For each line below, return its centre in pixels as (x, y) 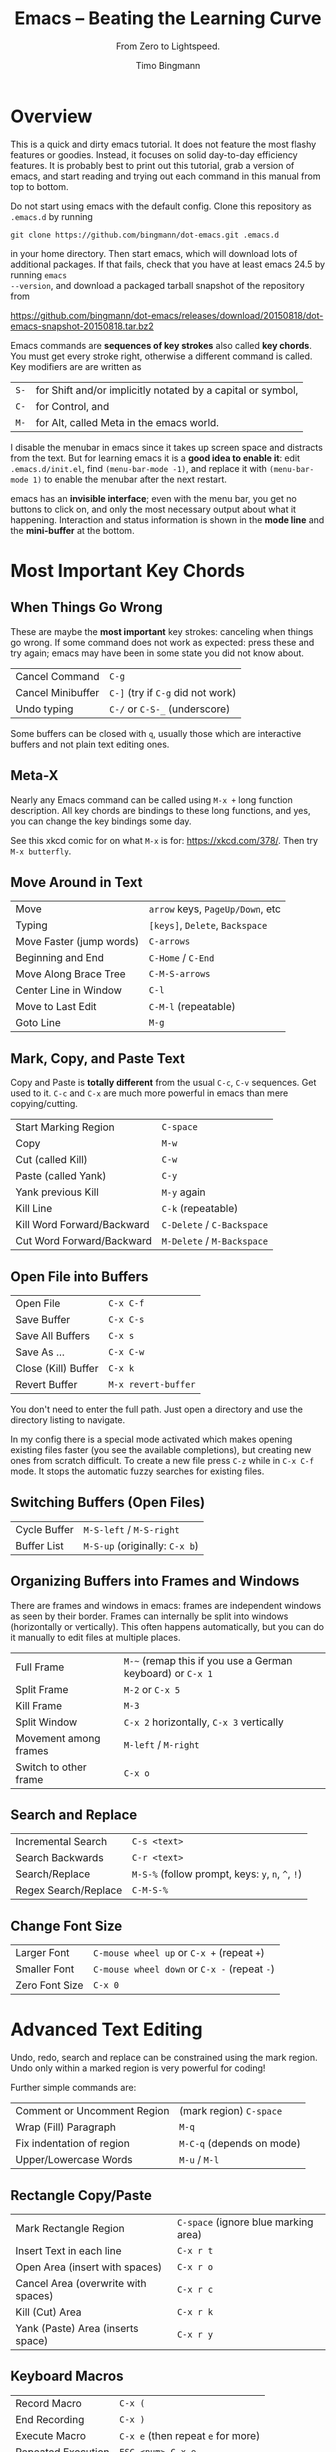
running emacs (39, 274)
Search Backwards (59, 1858)
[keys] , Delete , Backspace (208, 925)
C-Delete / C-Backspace (214, 1225)
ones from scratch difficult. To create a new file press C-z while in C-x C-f (162, 1460)
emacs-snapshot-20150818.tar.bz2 (82, 326)
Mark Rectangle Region (70, 2228)
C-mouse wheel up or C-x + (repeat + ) (179, 1953)
